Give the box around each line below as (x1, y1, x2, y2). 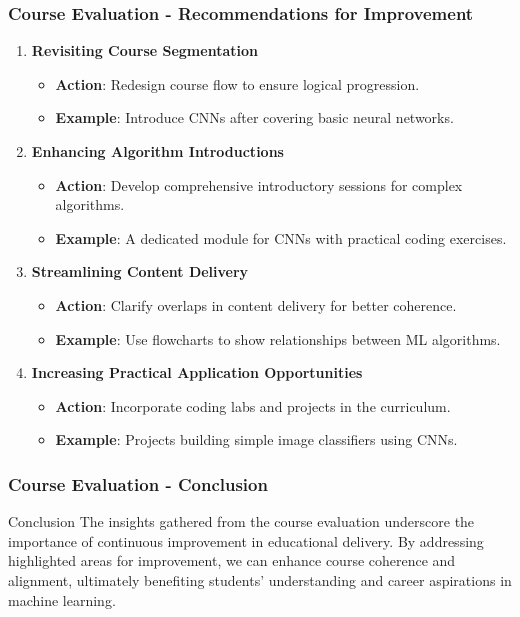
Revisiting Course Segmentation (31, 40, 258, 61)
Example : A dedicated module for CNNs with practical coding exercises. (55, 227, 507, 248)
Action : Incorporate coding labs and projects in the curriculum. (55, 395, 451, 416)
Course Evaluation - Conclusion (8, 471, 268, 496)
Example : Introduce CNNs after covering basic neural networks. (55, 107, 454, 128)
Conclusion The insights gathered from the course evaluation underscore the (8, 511, 475, 532)
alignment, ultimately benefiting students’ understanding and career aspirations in (8, 569, 512, 590)
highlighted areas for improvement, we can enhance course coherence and (8, 550, 456, 571)
